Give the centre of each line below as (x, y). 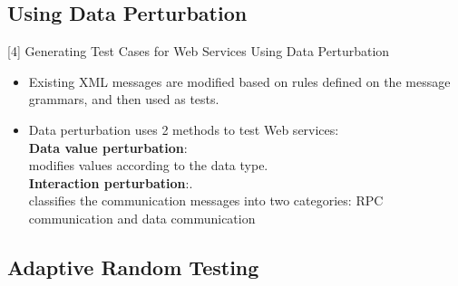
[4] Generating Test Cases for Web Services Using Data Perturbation (199, 51)
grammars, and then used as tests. (124, 99)
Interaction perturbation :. (111, 182)
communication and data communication (142, 218)
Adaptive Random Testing (133, 267)
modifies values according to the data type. (148, 165)
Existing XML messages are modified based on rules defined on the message (239, 81)
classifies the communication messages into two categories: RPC (206, 200)
